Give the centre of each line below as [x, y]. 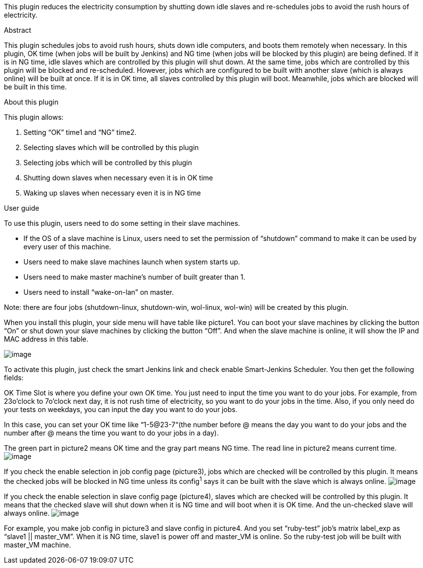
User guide [22, 208]
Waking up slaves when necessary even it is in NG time [112, 193]
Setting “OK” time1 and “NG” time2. [80, 132]
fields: [14, 378]
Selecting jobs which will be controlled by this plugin [108, 163]
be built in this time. [35, 87]
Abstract [18, 30]
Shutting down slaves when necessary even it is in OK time [118, 178]
